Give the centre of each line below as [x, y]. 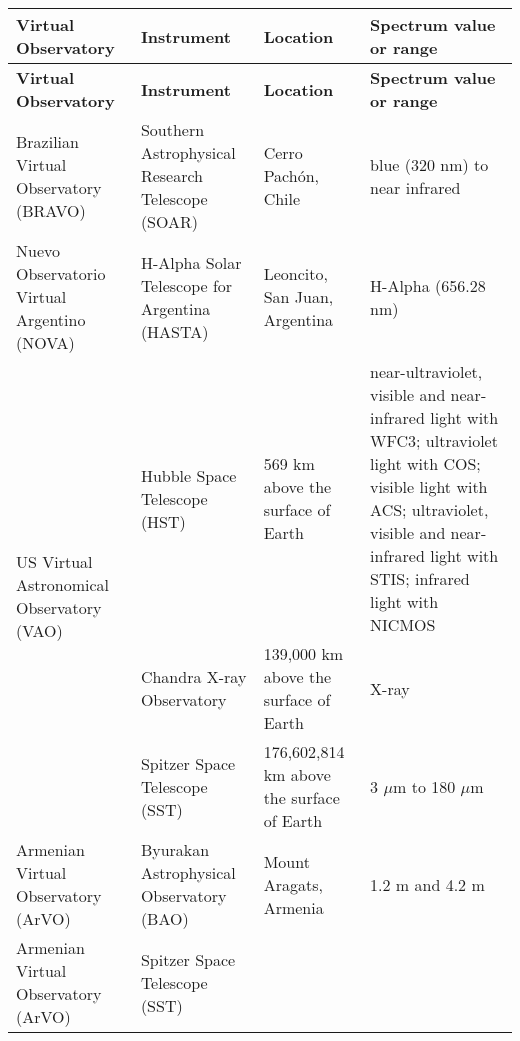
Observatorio [61, 273]
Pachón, [291, 175]
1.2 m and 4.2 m [427, 884]
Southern [172, 129]
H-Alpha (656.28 [428, 285]
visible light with [429, 486]
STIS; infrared [420, 578]
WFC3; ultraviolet [434, 440]
